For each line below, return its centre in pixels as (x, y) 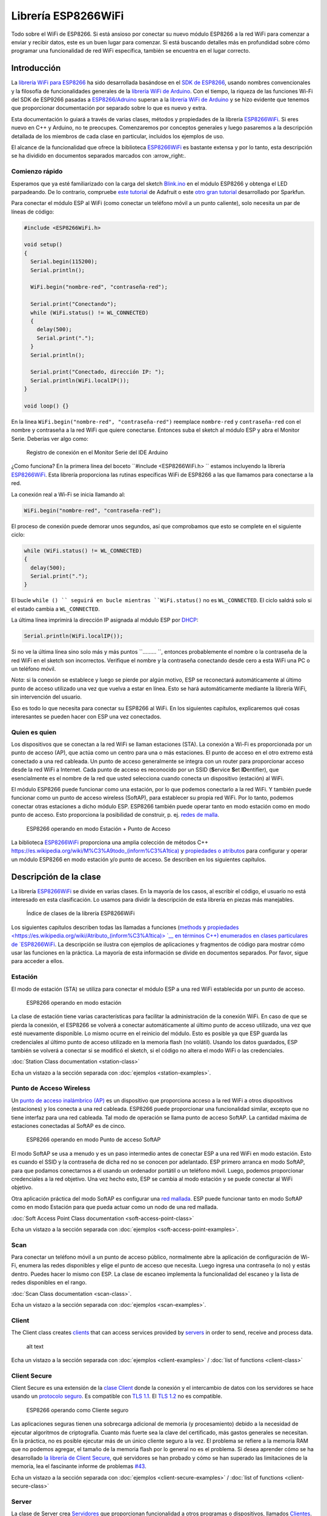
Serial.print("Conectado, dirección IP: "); (97, 372)
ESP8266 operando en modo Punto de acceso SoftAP (94, 1139)
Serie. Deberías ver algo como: (50, 438)
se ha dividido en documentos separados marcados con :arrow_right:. (98, 156)
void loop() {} (46, 406)
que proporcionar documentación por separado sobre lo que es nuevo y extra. (109, 108)
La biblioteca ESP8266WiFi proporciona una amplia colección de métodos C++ (110, 842)
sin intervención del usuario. (46, 697)
